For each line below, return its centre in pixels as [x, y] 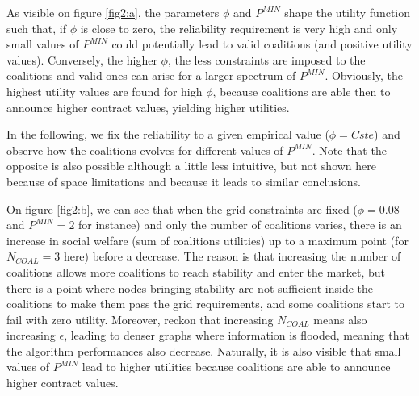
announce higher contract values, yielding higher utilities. [148, 107]
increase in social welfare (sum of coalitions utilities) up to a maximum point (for [207, 240]
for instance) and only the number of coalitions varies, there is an [240, 225]
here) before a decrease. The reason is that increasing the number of [232, 256]
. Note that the [349, 150]
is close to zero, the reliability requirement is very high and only [239, 28]
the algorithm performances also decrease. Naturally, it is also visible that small [204, 350]
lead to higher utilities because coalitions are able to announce [236, 367]
